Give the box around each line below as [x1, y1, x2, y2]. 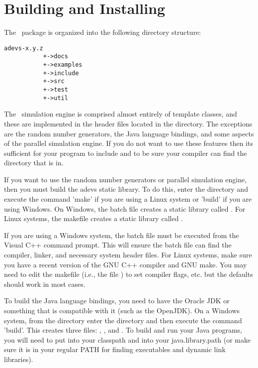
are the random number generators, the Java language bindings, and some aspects [4, 128, 254, 138]
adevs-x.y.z [4, 44, 43, 52]
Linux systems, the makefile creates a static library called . [4, 213, 183, 224]
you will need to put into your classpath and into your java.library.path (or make [4, 334, 251, 345]
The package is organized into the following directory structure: [4, 27, 201, 37]
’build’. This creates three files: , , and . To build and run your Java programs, [4, 325, 243, 335]
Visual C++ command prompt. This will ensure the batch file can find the [4, 240, 232, 250]
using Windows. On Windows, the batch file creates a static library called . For [4, 203, 246, 214]
